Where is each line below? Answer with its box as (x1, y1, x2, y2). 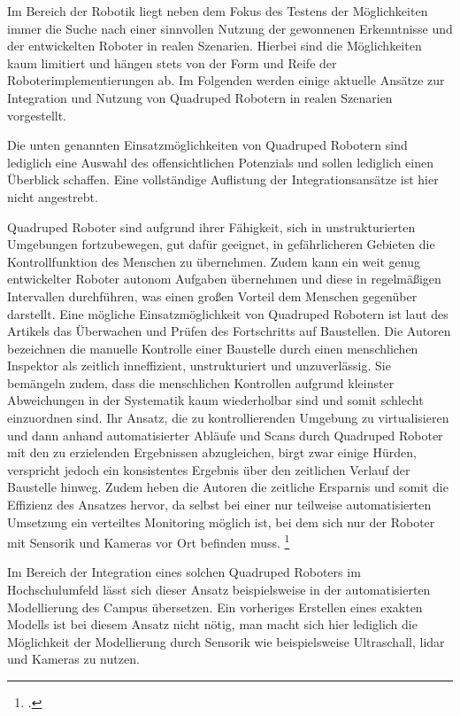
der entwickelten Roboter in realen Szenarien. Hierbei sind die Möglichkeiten (7, 36, 422, 55)
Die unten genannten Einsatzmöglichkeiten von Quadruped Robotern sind (7, 136, 408, 154)
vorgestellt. (7, 105, 67, 124)
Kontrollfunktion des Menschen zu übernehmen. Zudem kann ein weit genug (7, 252, 420, 270)
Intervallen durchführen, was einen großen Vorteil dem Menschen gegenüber (7, 286, 418, 305)
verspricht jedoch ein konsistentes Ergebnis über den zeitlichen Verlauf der (7, 460, 410, 479)
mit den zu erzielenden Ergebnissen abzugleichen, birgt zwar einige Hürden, (7, 443, 417, 462)
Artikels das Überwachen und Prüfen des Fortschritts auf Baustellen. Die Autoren (7, 322, 451, 340)
